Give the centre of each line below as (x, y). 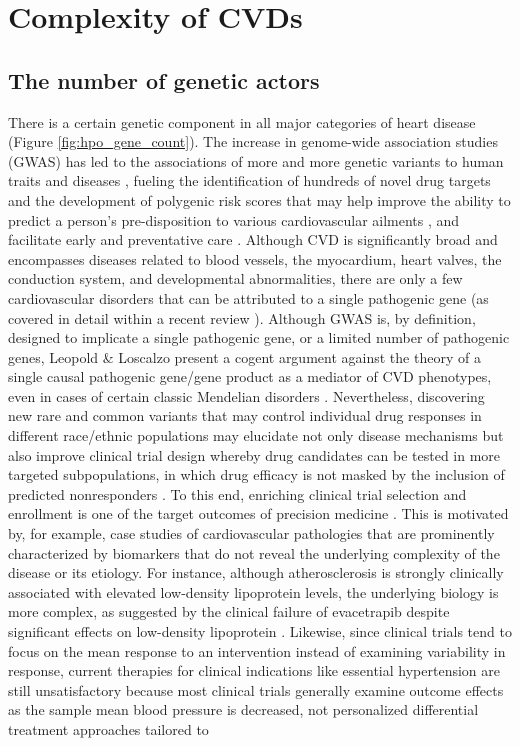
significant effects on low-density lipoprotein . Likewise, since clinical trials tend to (260, 631)
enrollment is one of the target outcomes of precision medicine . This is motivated (258, 513)
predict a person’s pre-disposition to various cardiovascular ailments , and (234, 219)
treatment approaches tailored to (108, 728)
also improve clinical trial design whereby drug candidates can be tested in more (254, 454)
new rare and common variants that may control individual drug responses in (245, 415)
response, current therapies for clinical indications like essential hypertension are (254, 670)
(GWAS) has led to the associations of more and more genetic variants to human (256, 160)
